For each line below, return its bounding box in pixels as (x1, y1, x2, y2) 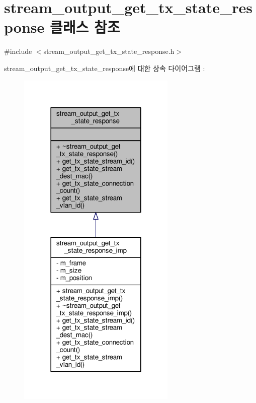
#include (4, 46, 32, 56)
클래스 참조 (49, 17, 120, 37)
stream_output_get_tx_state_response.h (43, 46, 175, 56)
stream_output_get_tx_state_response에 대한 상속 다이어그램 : (4, 62, 205, 73)
